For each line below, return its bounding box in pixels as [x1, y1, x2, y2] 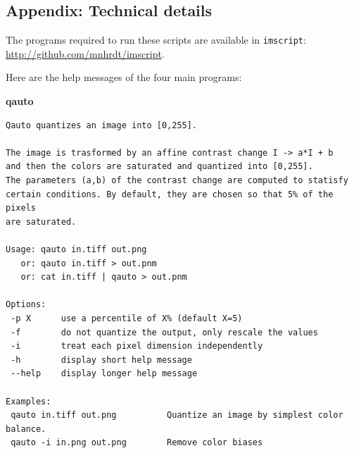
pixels [6, 203, 36, 213]
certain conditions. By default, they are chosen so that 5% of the [6, 189, 334, 199]
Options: [6, 299, 46, 310]
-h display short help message [11, 354, 192, 365]
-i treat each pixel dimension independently [11, 341, 263, 352]
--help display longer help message [11, 368, 198, 379]
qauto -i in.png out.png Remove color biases [11, 438, 263, 448]
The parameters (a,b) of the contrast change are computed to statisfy [6, 175, 348, 186]
